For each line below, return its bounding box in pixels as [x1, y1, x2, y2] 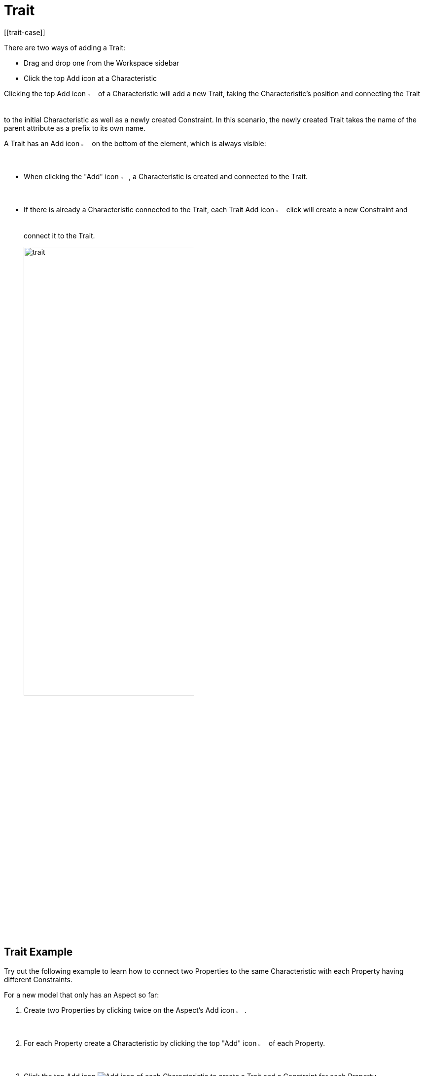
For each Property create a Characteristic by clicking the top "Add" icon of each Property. [24, 1038, 325, 1047]
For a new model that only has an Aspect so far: [4, 990, 159, 999]
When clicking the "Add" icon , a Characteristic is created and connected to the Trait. [24, 172, 308, 181]
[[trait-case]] [4, 28, 45, 37]
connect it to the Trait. [24, 231, 95, 240]
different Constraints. [4, 975, 73, 984]
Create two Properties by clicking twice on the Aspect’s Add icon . [24, 1005, 247, 1014]
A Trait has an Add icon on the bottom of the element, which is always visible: [4, 139, 266, 148]
